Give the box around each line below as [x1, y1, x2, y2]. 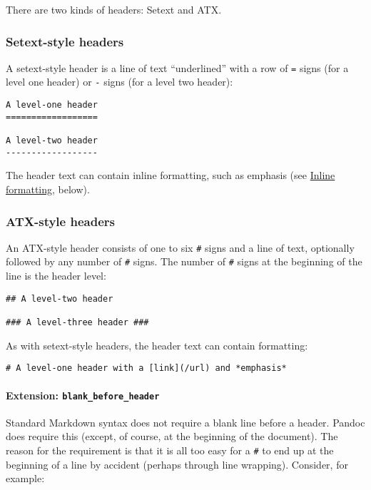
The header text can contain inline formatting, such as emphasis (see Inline [6, 168, 335, 183]
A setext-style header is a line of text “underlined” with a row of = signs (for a [6, 60, 349, 75]
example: [6, 471, 45, 486]
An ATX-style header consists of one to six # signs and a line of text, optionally [6, 240, 355, 255]
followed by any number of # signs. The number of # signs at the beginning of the [6, 254, 362, 269]
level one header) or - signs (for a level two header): [6, 74, 233, 89]
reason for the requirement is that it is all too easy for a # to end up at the [6, 442, 334, 457]
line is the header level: [6, 268, 106, 283]
